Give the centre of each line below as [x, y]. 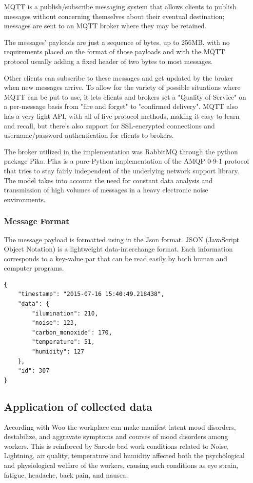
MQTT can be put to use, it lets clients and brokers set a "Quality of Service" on [125, 96]
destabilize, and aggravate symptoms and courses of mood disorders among [116, 436]
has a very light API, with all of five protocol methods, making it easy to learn [122, 115]
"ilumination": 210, [65, 313]
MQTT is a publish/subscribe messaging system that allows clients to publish [120, 6]
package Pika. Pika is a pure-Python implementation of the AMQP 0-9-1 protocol [126, 161]
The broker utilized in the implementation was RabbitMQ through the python [121, 151]
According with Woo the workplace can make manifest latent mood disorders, [120, 427]
